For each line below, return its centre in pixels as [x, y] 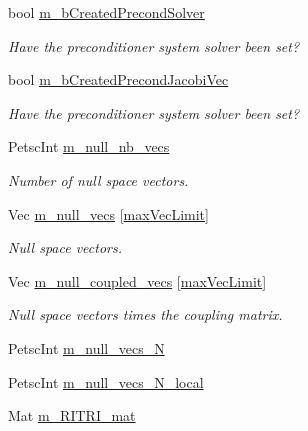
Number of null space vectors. [98, 179]
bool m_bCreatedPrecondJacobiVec [118, 79]
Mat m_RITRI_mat [72, 415]
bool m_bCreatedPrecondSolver [106, 12]
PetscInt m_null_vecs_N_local [106, 381]
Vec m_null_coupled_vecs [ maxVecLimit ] [137, 280]
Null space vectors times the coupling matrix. [145, 314]
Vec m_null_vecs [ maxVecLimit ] [108, 213]
